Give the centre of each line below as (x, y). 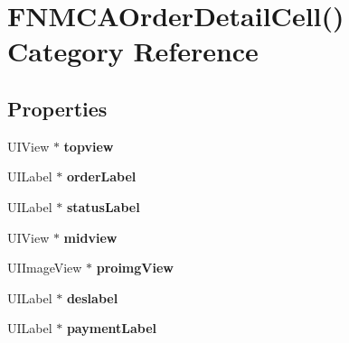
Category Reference (133, 51)
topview (89, 146)
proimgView (135, 268)
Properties (57, 108)
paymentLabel (112, 328)
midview (90, 237)
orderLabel (101, 176)
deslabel (92, 297)
